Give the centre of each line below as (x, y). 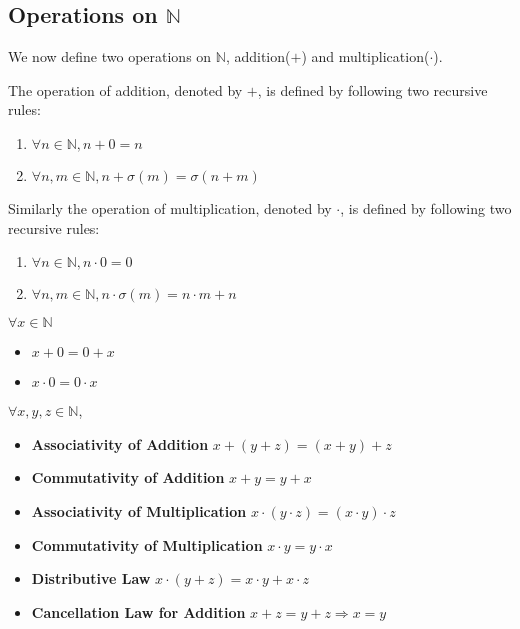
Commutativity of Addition (128, 477)
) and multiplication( (365, 56)
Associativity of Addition (120, 443)
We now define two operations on (110, 56)
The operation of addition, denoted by (125, 89)
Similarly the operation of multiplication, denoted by (170, 207)
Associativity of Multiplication (139, 510)
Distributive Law (91, 578)
